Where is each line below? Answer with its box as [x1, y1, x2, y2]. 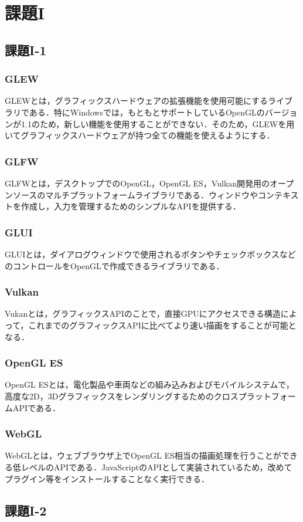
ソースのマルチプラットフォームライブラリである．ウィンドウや [12, 188, 258, 201]
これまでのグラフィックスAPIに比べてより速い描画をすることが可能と [28, 318, 297, 331]
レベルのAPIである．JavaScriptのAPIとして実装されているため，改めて [21, 460, 292, 473]
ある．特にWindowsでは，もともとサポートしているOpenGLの [29, 106, 265, 118]
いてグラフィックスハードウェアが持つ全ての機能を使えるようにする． [5, 129, 275, 141]
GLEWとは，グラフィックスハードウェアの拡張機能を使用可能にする [5, 94, 268, 107]
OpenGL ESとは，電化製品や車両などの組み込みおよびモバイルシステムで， [5, 378, 294, 391]
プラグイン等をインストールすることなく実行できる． [5, 472, 210, 484]
